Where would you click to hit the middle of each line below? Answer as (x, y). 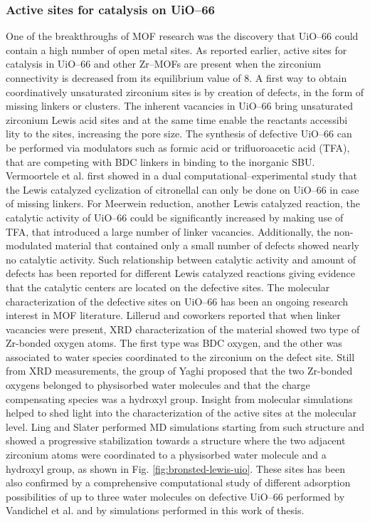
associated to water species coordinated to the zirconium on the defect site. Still (180, 356)
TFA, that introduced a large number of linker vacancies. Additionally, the (168, 231)
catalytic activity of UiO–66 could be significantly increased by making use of (175, 217)
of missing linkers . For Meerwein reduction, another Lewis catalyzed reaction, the (183, 203)
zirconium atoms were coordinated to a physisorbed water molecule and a (166, 455)
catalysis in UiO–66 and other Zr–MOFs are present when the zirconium (164, 64)
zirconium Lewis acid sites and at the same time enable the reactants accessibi (177, 119)
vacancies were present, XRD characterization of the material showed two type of (183, 329)
